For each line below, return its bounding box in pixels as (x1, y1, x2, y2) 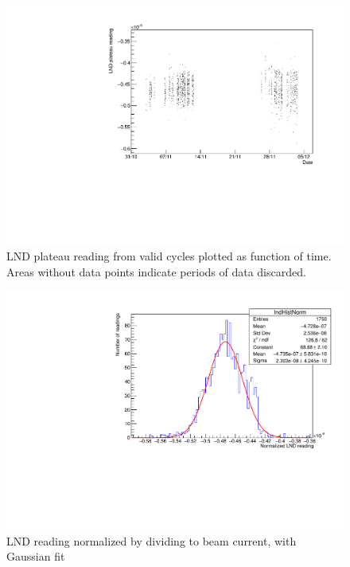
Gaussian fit (6, 548, 65, 565)
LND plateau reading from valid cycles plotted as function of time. (6, 248, 332, 264)
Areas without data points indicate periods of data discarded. (6, 263, 306, 280)
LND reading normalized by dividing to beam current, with (6, 532, 297, 549)
